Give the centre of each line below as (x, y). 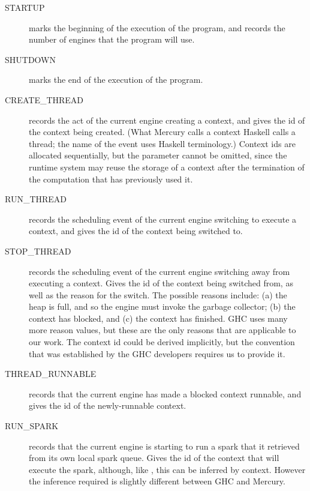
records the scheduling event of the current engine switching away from (159, 271)
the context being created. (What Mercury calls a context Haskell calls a (162, 132)
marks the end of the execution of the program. (116, 80)
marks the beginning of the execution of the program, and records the (157, 27)
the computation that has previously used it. (111, 179)
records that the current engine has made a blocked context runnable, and (165, 393)
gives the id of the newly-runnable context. (108, 405)
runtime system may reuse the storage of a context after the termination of (167, 167)
